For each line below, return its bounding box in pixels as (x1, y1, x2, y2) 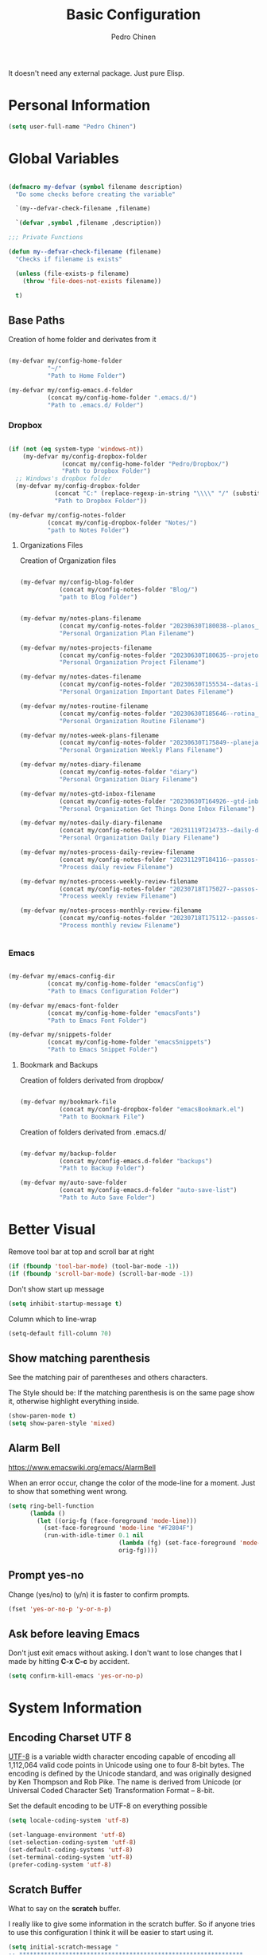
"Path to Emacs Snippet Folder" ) (47, 1046, 158, 1054)
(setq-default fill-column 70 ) (8, 1329, 112, 1337)
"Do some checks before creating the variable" (15, 190, 176, 199)
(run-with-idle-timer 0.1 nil (43, 1532, 145, 1540)
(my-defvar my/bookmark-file (19, 1098, 117, 1106)
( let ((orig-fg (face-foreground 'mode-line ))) (37, 1516, 197, 1524)
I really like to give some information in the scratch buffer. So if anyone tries (8, 1919, 256, 1929)
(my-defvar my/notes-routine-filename (19, 702, 149, 710)
